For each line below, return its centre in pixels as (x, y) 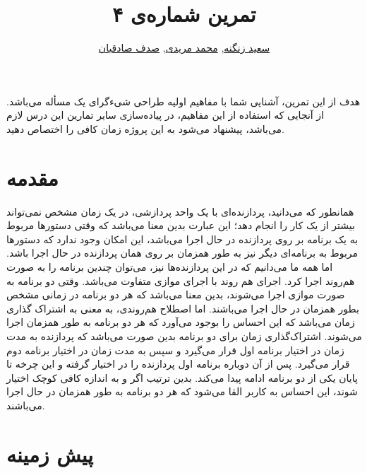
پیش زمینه (50, 454)
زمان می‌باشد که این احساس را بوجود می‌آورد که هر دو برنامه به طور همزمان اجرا (181, 322)
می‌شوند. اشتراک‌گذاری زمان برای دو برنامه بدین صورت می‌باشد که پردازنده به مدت (184, 335)
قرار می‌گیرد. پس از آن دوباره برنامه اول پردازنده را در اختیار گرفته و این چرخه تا (178, 364)
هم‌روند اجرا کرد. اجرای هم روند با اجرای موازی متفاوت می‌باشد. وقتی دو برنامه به (181, 280)
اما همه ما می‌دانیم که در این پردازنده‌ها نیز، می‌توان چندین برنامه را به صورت (170, 267)
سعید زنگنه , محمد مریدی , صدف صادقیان (184, 48)
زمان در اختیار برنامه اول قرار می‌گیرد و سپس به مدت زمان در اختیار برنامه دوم (175, 350)
